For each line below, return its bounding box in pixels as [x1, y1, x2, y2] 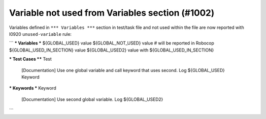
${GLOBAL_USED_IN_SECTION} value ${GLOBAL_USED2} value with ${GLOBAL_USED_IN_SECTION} [9, 47, 214, 53]
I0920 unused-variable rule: [9, 31, 72, 37]
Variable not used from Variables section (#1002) [9, 7, 214, 18]
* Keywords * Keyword [9, 85, 57, 91]
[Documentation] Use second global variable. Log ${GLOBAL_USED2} [21, 96, 164, 102]
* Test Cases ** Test [9, 56, 52, 62]
